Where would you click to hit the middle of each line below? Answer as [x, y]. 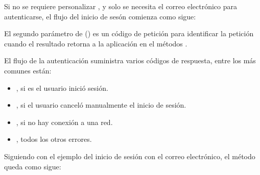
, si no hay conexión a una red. [64, 122]
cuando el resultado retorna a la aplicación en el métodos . [96, 43]
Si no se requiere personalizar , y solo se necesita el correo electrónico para [121, 6]
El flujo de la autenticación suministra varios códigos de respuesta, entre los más [130, 60]
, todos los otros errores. [54, 139]
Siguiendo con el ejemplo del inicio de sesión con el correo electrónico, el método [130, 156]
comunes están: [28, 70]
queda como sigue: [33, 166]
